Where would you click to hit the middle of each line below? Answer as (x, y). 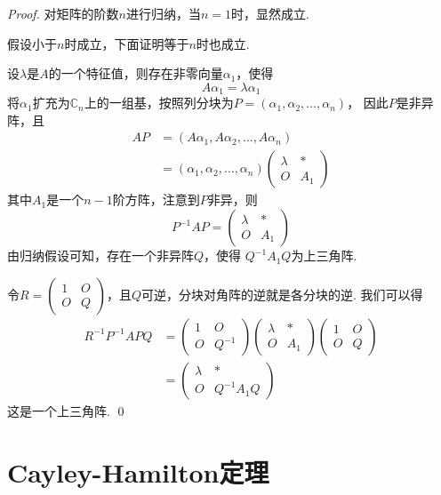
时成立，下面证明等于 (127, 43)
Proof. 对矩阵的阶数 (63, 13)
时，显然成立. (270, 13)
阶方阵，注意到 (156, 200)
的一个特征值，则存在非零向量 (136, 73)
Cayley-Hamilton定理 (138, 471)
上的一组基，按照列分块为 (159, 103)
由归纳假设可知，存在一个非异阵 (100, 255)
